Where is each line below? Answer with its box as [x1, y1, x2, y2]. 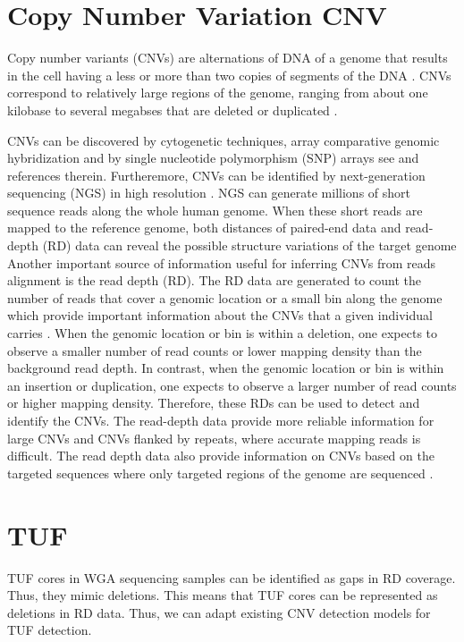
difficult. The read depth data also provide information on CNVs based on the [7, 446, 434, 465]
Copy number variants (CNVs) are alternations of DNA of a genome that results [7, 48, 448, 67]
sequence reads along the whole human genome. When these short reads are [7, 200, 423, 219]
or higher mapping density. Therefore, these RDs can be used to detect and [7, 393, 420, 412]
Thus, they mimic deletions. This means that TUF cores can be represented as [7, 586, 438, 604]
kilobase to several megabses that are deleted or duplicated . [7, 100, 338, 119]
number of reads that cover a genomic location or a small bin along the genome [7, 288, 443, 307]
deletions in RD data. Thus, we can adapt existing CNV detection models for [7, 603, 431, 621]
